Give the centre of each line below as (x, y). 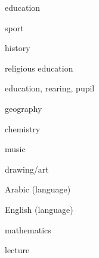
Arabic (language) (38, 189)
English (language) (39, 209)
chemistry (23, 128)
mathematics (28, 229)
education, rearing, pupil (50, 88)
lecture (17, 250)
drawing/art (27, 169)
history (18, 48)
